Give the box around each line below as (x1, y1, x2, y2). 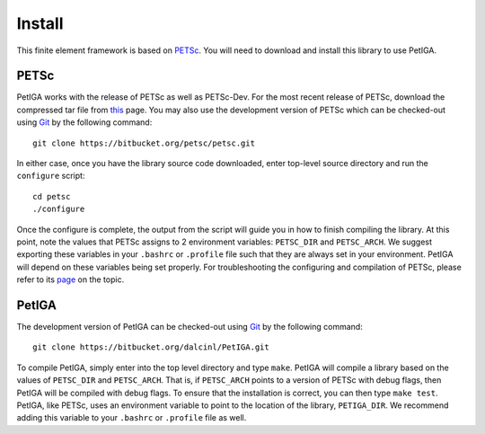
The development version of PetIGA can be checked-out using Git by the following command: (16, 322, 363, 332)
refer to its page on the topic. (16, 274, 125, 285)
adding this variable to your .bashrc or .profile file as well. (16, 412, 247, 423)
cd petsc (32, 191, 71, 201)
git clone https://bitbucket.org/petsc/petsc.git (32, 137, 256, 148)
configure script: (16, 171, 85, 182)
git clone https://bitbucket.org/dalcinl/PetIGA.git (32, 342, 269, 352)
